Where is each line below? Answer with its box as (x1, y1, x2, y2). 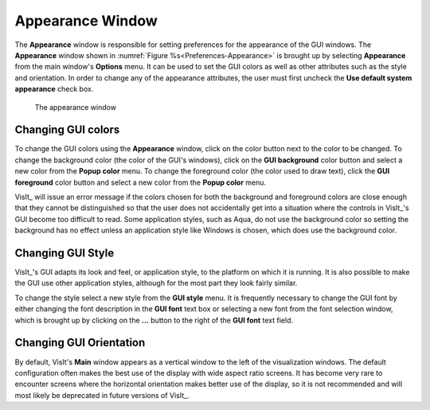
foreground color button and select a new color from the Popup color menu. (14, 178, 267, 187)
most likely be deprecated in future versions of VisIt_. (14, 390, 190, 400)
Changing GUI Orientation (14, 336, 146, 349)
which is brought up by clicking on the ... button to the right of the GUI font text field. (14, 315, 294, 325)
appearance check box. (14, 84, 94, 94)
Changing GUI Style (14, 246, 115, 260)
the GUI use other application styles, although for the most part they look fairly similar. (14, 279, 298, 288)
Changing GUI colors (14, 123, 120, 137)
